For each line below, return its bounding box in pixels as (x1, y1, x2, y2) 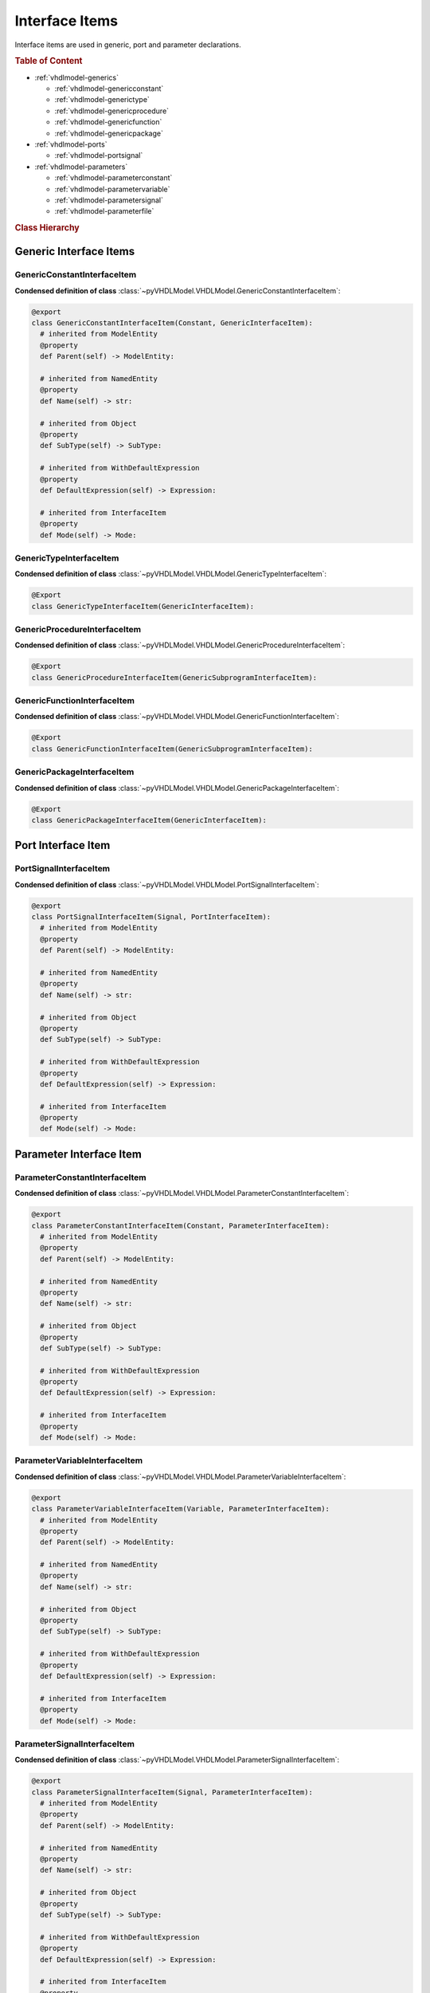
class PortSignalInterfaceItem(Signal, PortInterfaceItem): (31, 913, 272, 922)
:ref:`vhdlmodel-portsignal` (54, 151, 143, 160)
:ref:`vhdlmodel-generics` (34, 73, 119, 82)
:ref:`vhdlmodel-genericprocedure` (54, 106, 170, 116)
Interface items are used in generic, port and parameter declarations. (14, 40, 242, 49)
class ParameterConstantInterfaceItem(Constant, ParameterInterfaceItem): (31, 1221, 330, 1230)
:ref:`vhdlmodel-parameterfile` (54, 206, 154, 216)
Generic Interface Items (14, 245, 135, 258)
